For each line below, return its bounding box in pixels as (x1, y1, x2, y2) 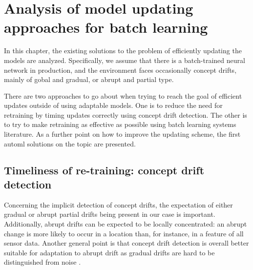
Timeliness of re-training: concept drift (4, 162, 205, 177)
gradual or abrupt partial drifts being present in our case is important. (4, 209, 215, 219)
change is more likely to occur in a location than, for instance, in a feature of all (4, 228, 244, 238)
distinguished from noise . (4, 257, 81, 267)
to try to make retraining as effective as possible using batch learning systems (4, 119, 236, 129)
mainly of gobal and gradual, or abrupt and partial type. (4, 74, 174, 84)
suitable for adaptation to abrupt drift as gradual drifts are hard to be (4, 247, 215, 257)
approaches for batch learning (4, 17, 208, 37)
